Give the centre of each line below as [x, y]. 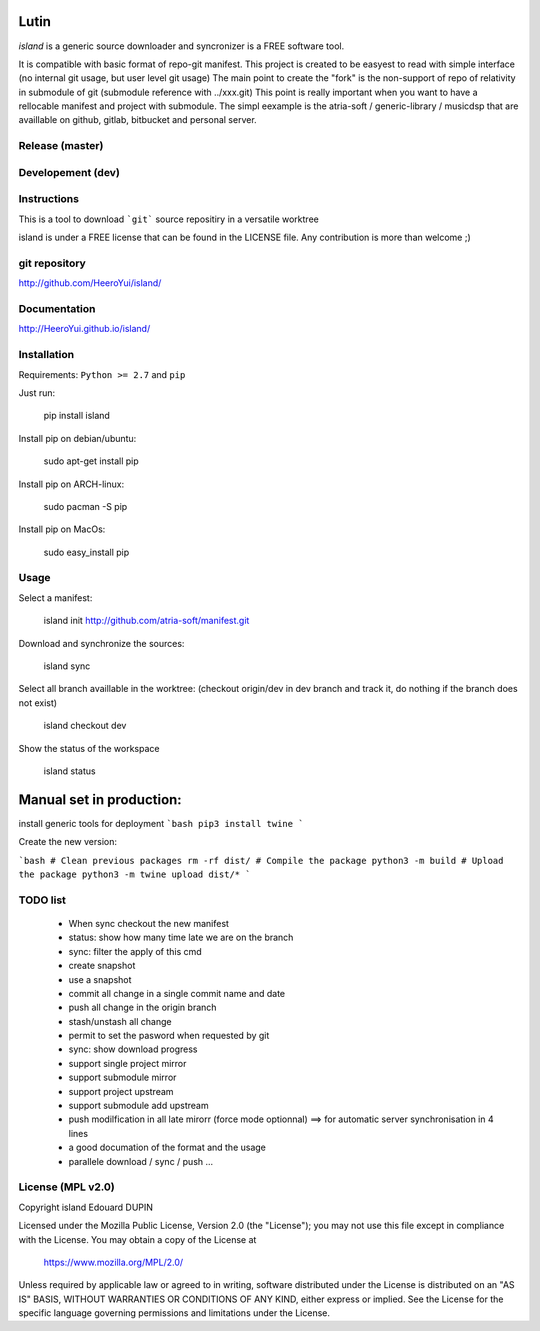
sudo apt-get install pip [91, 461]
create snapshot [102, 966]
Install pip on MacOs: [62, 529]
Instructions [49, 199]
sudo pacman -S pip [85, 506]
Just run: [37, 392]
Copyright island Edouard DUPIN [86, 1207]
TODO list [42, 900]
